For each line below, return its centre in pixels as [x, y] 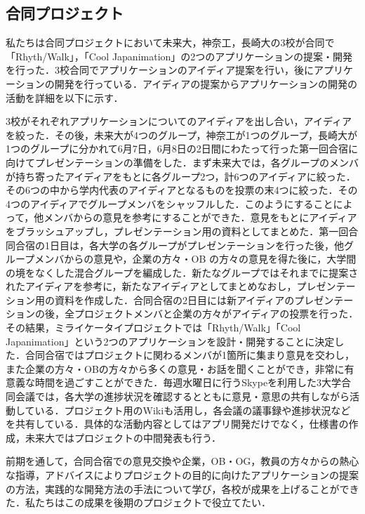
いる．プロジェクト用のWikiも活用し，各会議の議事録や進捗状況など [193, 410]
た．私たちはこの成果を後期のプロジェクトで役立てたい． [138, 502]
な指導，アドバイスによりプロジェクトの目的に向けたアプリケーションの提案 [182, 475]
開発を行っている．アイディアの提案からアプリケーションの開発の [206, 83]
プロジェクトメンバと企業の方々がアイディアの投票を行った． [216, 314]
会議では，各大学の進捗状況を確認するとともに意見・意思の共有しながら [182, 396]
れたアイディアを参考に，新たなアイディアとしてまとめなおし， [151, 286]
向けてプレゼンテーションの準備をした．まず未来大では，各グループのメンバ [182, 162]
